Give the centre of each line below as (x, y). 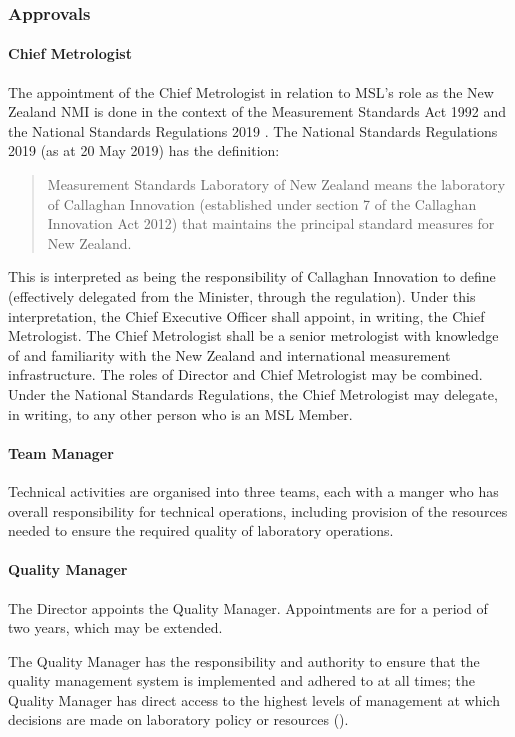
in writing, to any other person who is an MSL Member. (180, 413)
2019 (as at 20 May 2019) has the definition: (144, 150)
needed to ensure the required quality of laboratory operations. (201, 530)
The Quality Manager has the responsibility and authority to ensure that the (244, 660)
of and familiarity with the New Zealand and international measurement (229, 354)
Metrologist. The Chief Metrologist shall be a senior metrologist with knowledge (253, 335)
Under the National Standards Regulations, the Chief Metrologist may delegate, (253, 393)
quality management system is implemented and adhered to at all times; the (241, 680)
